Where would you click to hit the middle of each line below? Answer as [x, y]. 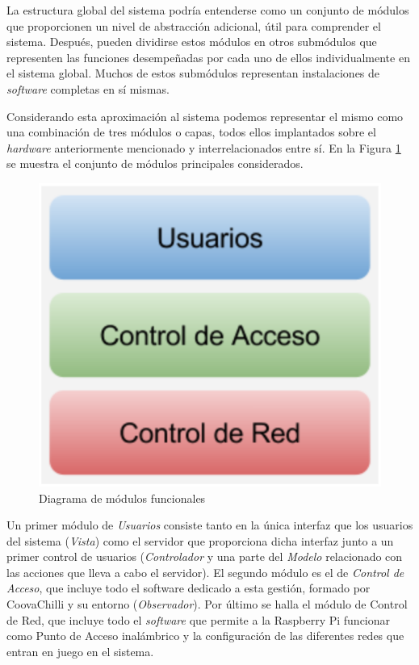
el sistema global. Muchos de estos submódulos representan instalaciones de [193, 73]
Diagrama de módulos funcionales [122, 498]
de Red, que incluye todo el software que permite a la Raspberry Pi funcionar [199, 619]
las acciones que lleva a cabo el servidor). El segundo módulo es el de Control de [205, 572]
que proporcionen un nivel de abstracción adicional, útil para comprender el [194, 25]
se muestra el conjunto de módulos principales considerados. [155, 163]
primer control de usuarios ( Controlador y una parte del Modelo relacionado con [205, 556]
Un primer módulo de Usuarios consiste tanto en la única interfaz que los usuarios [210, 525]
